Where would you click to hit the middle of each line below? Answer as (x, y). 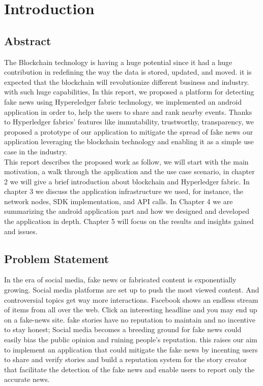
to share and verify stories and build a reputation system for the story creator (126, 359)
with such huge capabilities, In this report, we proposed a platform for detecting (129, 92)
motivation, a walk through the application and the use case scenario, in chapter (129, 171)
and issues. (21, 231)
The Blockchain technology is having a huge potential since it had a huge (118, 62)
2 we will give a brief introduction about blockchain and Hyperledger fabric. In (127, 181)
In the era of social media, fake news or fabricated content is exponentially (120, 280)
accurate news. (27, 379)
